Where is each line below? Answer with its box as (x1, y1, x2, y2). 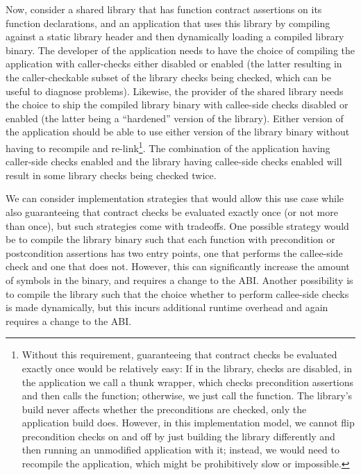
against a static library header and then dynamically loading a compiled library (6, 29, 344, 44)
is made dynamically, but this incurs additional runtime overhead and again (6, 300, 328, 315)
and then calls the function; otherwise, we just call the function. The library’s (22, 388, 353, 403)
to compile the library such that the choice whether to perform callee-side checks (6, 286, 349, 301)
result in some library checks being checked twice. (6, 167, 217, 182)
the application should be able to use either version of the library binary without (6, 124, 350, 139)
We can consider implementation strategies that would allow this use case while (6, 191, 344, 206)
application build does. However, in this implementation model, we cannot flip (22, 415, 355, 430)
